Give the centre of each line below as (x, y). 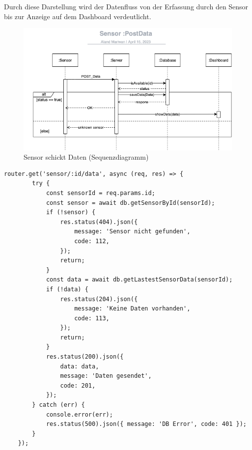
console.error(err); (79, 414)
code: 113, (92, 318)
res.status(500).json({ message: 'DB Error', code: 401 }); (146, 424)
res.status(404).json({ (99, 222)
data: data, (80, 366)
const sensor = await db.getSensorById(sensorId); (130, 203)
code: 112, (92, 241)
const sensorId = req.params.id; (100, 193)
